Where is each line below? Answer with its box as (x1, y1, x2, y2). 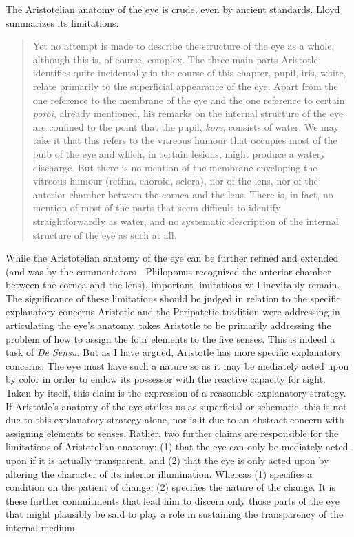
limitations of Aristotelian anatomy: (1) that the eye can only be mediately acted (6, 439, 348, 454)
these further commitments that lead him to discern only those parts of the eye (6, 493, 340, 507)
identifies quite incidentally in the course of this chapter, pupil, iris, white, (32, 65, 346, 80)
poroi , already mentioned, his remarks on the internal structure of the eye (32, 106, 344, 120)
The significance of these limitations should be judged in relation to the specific (6, 291, 341, 305)
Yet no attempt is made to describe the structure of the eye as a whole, (32, 39, 335, 53)
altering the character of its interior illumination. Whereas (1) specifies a (6, 466, 313, 481)
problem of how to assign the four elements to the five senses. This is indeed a (6, 331, 335, 346)
